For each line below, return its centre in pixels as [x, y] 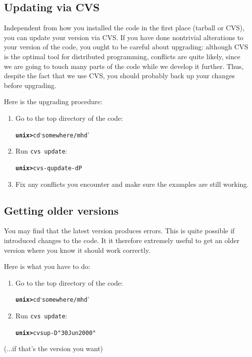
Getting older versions [61, 210]
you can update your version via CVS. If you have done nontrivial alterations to [124, 37]
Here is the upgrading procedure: [53, 101]
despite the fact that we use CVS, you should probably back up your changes [119, 76]
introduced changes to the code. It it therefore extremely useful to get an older [122, 240]
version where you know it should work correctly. [77, 250]
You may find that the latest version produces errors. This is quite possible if [119, 231]
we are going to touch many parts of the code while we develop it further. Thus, [124, 66]
